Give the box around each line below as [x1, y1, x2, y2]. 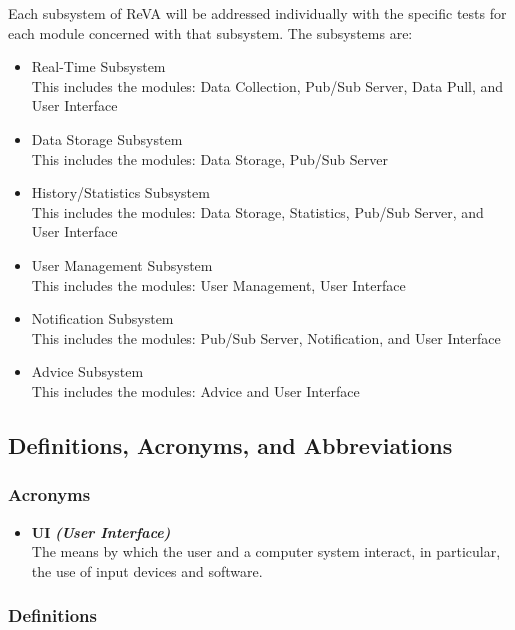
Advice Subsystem [31, 361, 144, 382]
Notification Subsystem [31, 308, 174, 329]
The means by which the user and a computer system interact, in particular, [31, 541, 501, 562]
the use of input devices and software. [31, 560, 263, 581]
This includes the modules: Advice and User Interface [31, 380, 360, 401]
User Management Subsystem [31, 254, 213, 275]
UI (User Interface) [31, 521, 171, 542]
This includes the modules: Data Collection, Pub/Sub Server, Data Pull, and [31, 75, 504, 96]
